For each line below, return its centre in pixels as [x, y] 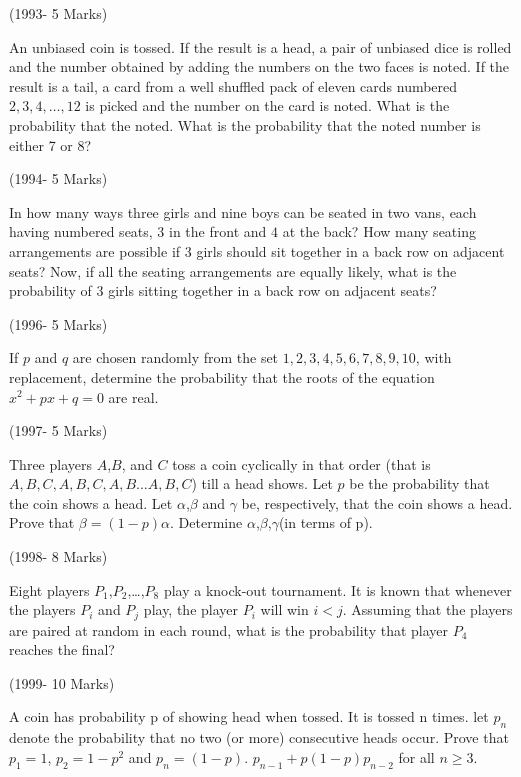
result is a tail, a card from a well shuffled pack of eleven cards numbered [233, 85]
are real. [133, 396]
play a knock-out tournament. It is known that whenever [337, 589]
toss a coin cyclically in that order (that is [301, 463]
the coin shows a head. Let [91, 502]
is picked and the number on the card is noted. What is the [267, 105]
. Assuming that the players [427, 609]
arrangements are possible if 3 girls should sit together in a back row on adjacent [257, 250]
